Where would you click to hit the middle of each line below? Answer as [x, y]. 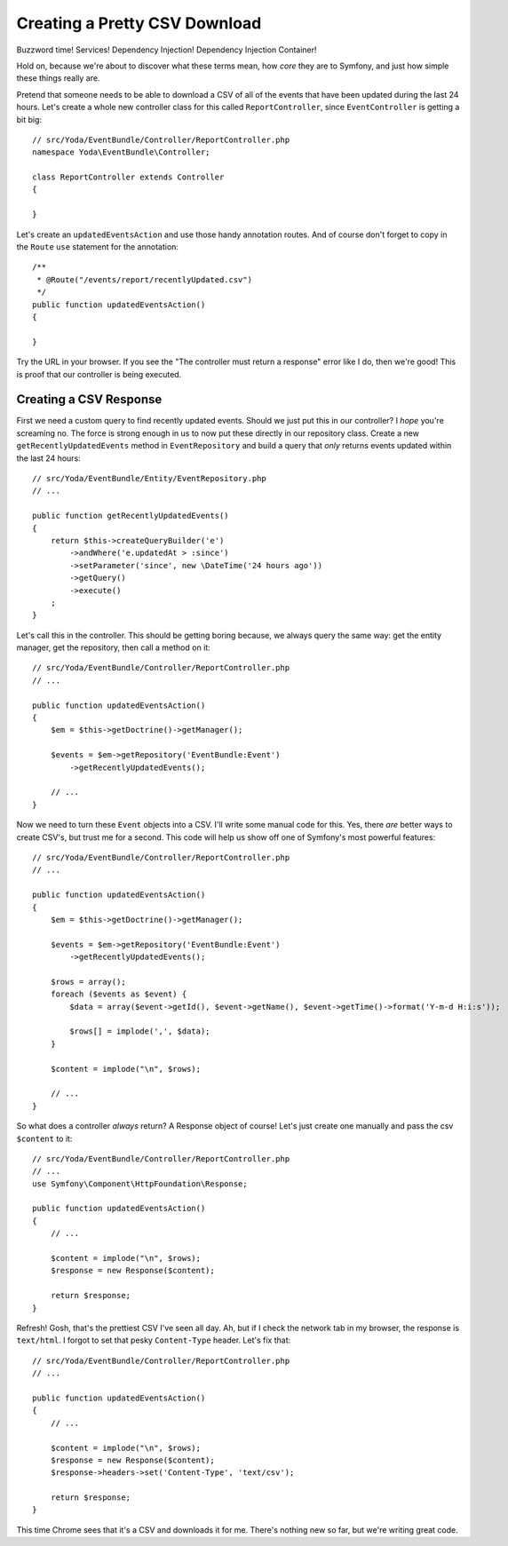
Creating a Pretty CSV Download [139, 23]
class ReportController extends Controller [128, 177]
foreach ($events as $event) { [119, 994]
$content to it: [44, 1138]
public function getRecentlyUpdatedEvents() [131, 516]
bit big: [29, 119]
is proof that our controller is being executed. [99, 374]
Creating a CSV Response [89, 400]
